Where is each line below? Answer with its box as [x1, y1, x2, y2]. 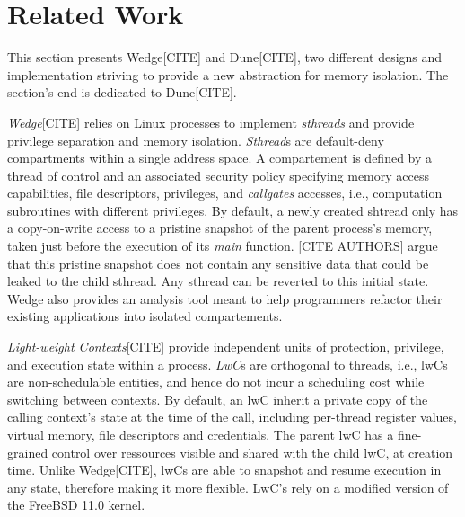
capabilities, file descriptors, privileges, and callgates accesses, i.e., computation [7, 183, 443, 202]
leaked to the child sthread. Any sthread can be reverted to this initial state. [7, 272, 429, 290]
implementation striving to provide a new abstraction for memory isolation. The [7, 65, 449, 84]
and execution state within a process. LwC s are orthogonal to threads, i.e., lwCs [7, 354, 448, 373]
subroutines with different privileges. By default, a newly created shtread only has [7, 201, 459, 219]
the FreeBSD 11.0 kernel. [7, 495, 145, 514]
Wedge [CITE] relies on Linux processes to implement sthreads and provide [7, 112, 415, 131]
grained [7, 442, 48, 461]
